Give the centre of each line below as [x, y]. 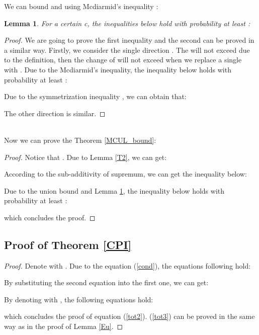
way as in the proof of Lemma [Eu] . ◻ [64, 326]
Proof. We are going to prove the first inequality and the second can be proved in [129, 40]
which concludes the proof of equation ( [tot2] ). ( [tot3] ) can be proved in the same [129, 316]
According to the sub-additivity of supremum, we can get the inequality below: [125, 174]
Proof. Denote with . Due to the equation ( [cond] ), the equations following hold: [127, 265]
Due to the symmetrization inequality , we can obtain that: [95, 96]
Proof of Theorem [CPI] [68, 244]
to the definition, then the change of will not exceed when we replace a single [123, 60]
